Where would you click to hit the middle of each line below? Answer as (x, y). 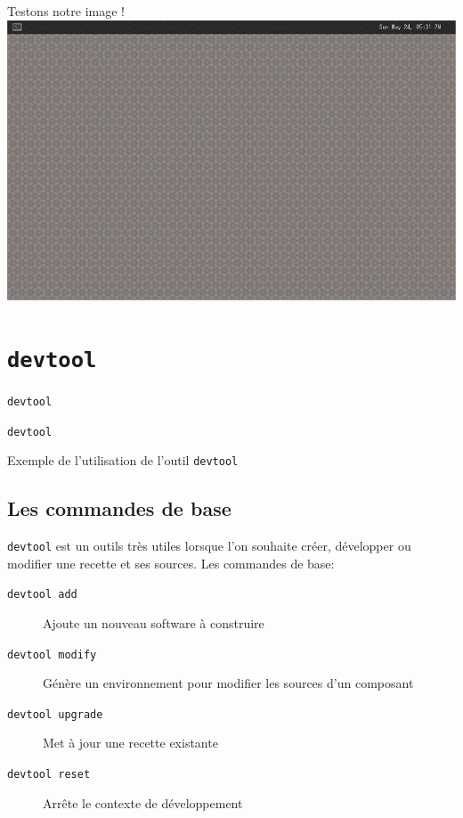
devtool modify (52, 654)
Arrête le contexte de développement (143, 802)
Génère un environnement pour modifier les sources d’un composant (228, 683)
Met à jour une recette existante (130, 743)
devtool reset (49, 775)
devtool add (42, 595)
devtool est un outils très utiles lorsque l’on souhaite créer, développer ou (209, 546)
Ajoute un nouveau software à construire (154, 622)
